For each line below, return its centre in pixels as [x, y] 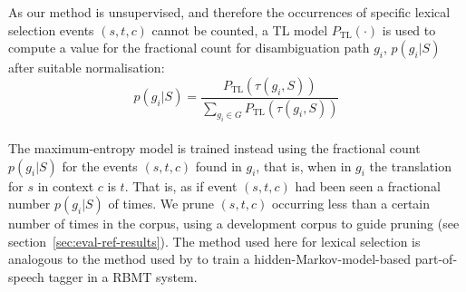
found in [218, 165]
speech [26, 276]
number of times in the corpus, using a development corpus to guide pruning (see [234, 224]
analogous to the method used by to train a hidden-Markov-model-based [210, 259]
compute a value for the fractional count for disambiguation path [189, 48]
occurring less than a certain [351, 204]
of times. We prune [161, 204]
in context [66, 185]
